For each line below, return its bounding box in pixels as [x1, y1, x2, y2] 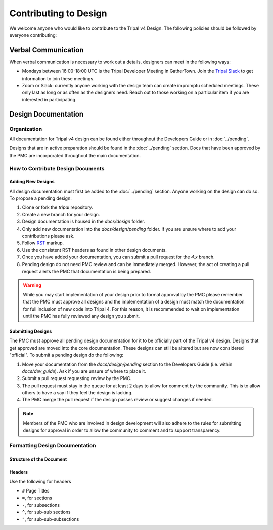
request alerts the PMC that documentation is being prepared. [22, 268, 151, 274]
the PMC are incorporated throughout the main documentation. [9, 152, 141, 158]
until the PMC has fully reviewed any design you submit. [23, 313, 140, 319]
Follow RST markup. [22, 240, 64, 246]
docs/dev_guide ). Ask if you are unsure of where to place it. [22, 368, 146, 374]
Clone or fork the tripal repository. [22, 204, 93, 210]
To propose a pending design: [9, 195, 72, 201]
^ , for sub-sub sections [22, 509, 71, 515]
